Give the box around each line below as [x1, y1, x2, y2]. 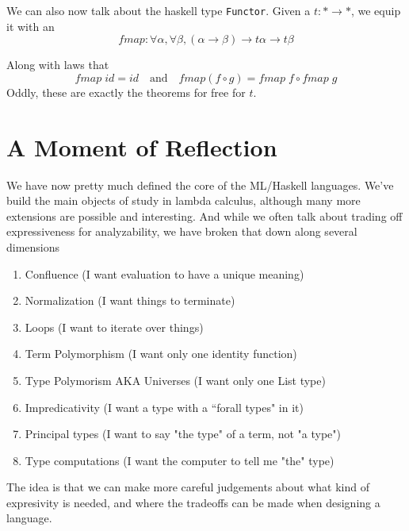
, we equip [350, 2, 401, 18]
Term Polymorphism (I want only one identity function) [25, 345, 297, 362]
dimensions [6, 238, 60, 255]
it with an [6, 17, 55, 34]
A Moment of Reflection [6, 130, 277, 163]
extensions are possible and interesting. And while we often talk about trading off [6, 207, 403, 224]
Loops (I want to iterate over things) [25, 318, 204, 335]
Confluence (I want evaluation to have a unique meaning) [25, 265, 304, 282]
